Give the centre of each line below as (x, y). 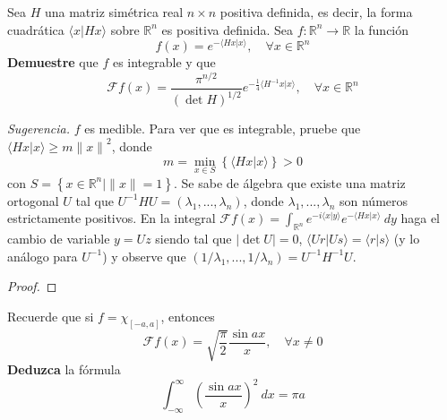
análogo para (43, 256)
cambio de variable (59, 239)
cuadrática (36, 29)
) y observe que (144, 256)
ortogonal (33, 200)
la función (382, 29)
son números (374, 200)
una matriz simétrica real (114, 12)
